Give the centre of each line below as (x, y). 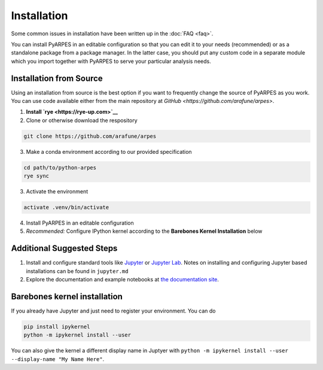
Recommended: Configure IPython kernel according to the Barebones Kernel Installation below (144, 231)
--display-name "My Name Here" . (58, 359)
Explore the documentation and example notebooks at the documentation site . (123, 280)
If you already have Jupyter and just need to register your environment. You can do (113, 311)
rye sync (36, 176)
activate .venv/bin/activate (66, 207)
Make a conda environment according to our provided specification (109, 151)
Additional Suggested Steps (64, 248)
